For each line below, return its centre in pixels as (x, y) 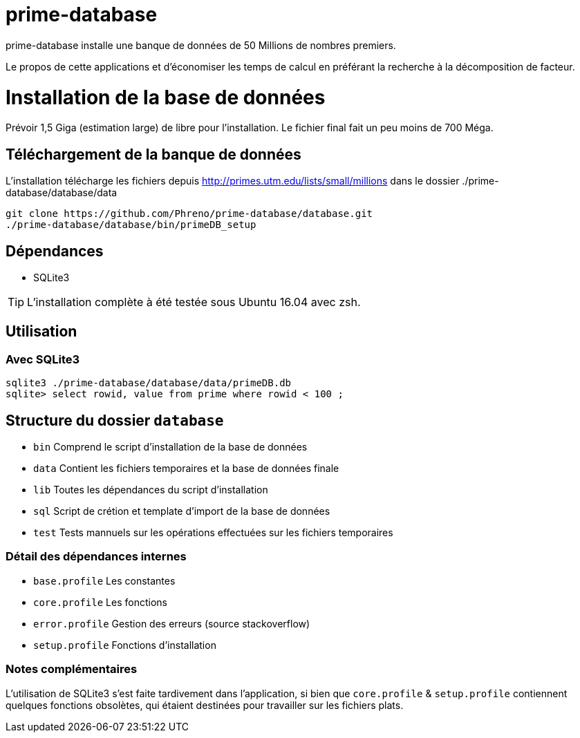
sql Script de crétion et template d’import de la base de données (182, 511)
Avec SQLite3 (43, 359)
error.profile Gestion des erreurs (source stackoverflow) (172, 623)
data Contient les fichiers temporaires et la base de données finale (186, 468)
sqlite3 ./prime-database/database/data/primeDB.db (149, 383)
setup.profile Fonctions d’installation (125, 645)
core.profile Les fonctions (100, 602)
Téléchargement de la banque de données (153, 154)
